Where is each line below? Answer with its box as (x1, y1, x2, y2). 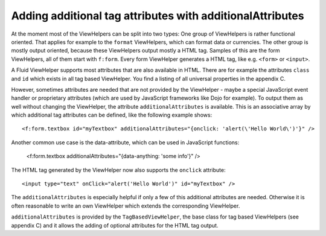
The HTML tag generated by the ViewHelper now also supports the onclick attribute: (11, 166, 226, 173)
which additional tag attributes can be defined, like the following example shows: (11, 112, 213, 119)
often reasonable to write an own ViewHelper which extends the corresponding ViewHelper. (11, 202, 240, 209)
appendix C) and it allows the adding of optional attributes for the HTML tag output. (11, 222, 219, 229)
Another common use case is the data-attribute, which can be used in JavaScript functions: (11, 139, 240, 146)
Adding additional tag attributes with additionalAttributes (11, 9, 304, 22)
